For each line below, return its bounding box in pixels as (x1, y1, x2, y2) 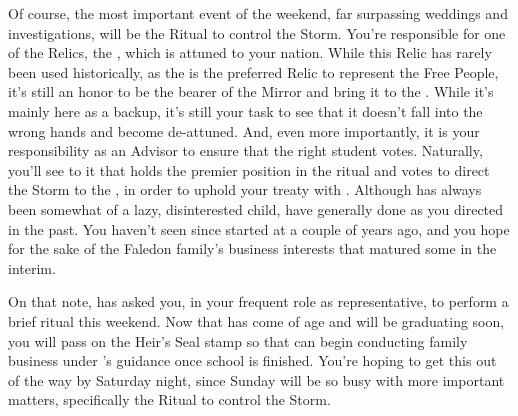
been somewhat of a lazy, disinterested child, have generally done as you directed (8, 198, 504, 219)
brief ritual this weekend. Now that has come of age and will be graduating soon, (8, 310, 505, 331)
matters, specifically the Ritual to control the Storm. (8, 389, 331, 410)
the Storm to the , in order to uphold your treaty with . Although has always (8, 179, 482, 200)
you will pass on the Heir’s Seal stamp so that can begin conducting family (8, 330, 468, 351)
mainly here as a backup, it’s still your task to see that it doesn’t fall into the (8, 100, 483, 121)
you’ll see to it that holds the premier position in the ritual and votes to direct (8, 159, 490, 180)
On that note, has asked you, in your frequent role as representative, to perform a (8, 291, 509, 312)
